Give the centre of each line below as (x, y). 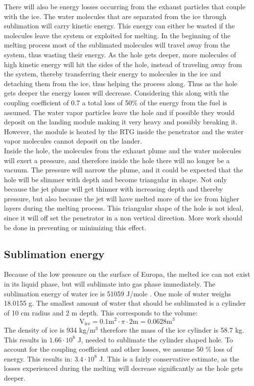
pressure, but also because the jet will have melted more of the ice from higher (122, 198)
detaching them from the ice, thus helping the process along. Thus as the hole (121, 83)
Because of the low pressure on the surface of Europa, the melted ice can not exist (127, 274)
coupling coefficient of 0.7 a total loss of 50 (68, 102)
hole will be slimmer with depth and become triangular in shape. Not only (115, 179)
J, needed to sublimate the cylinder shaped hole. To (155, 339)
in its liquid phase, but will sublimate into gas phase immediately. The (110, 284)
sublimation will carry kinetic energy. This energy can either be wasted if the (119, 26)
